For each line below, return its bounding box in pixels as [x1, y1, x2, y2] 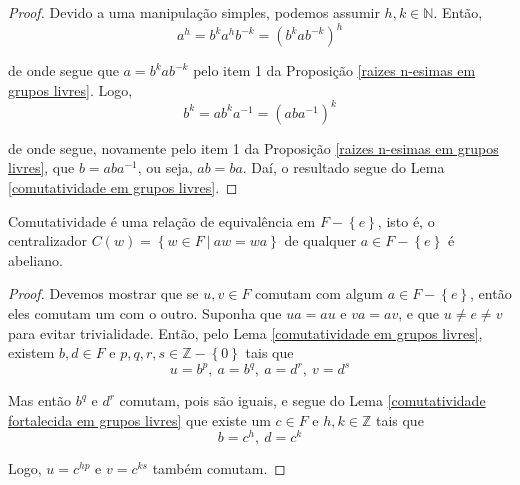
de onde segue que [8, 60, 119, 81]
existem [8, 342, 55, 363]
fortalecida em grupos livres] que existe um [8, 409, 271, 430]
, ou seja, [137, 157, 193, 178]
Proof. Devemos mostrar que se [8, 283, 199, 304]
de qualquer [284, 230, 357, 251]
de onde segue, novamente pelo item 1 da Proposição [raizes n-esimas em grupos [8, 137, 499, 158]
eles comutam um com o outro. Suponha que [8, 302, 282, 323]
